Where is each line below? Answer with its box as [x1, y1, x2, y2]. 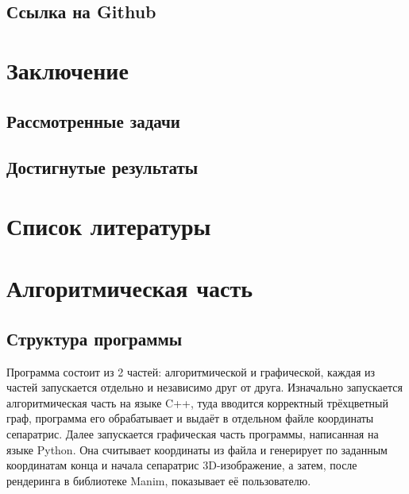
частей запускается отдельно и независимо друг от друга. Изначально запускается [6, 379, 403, 396]
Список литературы [6, 209, 211, 241]
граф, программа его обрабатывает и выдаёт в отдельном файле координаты [6, 410, 374, 426]
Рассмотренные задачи [6, 108, 180, 133]
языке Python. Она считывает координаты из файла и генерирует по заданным [6, 441, 388, 457]
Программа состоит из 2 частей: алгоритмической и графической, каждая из [6, 363, 376, 380]
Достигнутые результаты [6, 155, 199, 179]
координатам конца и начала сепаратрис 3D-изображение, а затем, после [6, 457, 357, 473]
